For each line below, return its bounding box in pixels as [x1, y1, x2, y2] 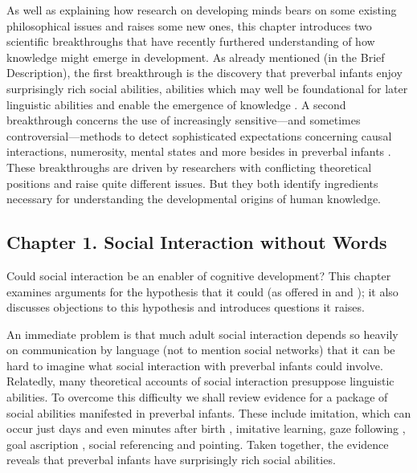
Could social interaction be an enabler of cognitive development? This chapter [6, 267, 391, 283]
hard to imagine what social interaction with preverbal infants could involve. [6, 357, 383, 373]
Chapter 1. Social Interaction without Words [6, 230, 387, 255]
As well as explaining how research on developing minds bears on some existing [6, 2, 397, 18]
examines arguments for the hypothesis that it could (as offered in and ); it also [6, 283, 399, 300]
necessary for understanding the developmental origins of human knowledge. [6, 190, 381, 207]
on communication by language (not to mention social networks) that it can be [6, 341, 395, 358]
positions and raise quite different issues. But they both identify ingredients [6, 174, 378, 191]
